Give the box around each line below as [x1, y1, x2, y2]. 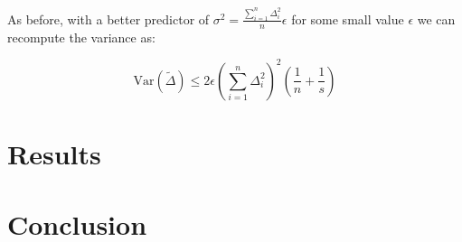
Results [7, 135, 101, 172]
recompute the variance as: [7, 27, 156, 46]
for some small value [291, 9, 404, 28]
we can [417, 9, 456, 28]
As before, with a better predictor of [7, 9, 210, 28]
